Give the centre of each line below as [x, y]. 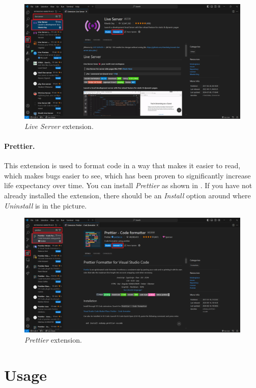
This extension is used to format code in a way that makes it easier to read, [122, 165]
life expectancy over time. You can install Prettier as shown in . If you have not [128, 185]
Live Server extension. [59, 126]
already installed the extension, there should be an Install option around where [127, 196]
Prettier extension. [53, 340]
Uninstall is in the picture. [46, 205]
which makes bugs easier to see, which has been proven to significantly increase [127, 175]
